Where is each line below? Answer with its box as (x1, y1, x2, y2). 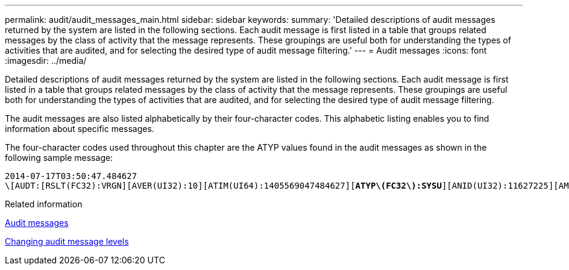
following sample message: (5, 152, 113, 163)
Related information (5, 199, 83, 209)
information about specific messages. (5, 124, 154, 134)
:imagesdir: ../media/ (5, 55, 87, 66)
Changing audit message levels (5, 236, 129, 246)
